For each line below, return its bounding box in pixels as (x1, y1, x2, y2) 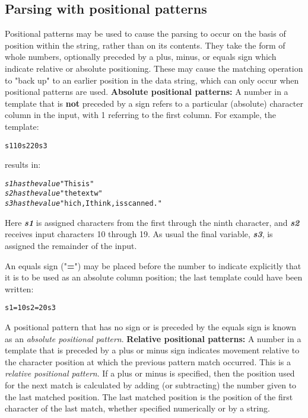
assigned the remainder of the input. (5, 239, 137, 251)
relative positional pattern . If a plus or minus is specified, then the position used (5, 367, 295, 379)
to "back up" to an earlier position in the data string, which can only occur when (5, 74, 299, 86)
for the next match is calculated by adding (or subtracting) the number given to (5, 378, 297, 391)
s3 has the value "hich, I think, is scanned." (5, 199, 162, 208)
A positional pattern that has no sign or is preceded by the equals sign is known (5, 320, 297, 333)
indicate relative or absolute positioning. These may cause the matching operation (5, 62, 303, 74)
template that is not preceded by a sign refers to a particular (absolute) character (5, 97, 303, 109)
